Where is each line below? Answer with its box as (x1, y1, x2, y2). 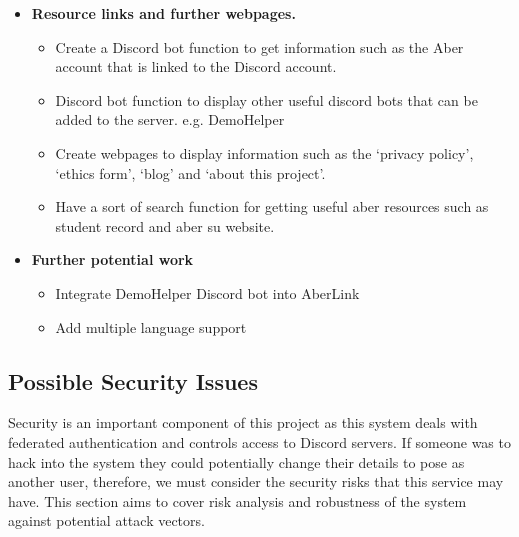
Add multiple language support (55, 316, 247, 337)
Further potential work (31, 249, 194, 270)
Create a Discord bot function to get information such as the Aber (55, 36, 464, 57)
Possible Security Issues (8, 365, 258, 396)
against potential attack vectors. (8, 510, 205, 531)
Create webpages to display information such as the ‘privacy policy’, (55, 142, 474, 163)
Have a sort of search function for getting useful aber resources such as (55, 196, 489, 217)
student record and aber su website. (55, 215, 275, 236)
